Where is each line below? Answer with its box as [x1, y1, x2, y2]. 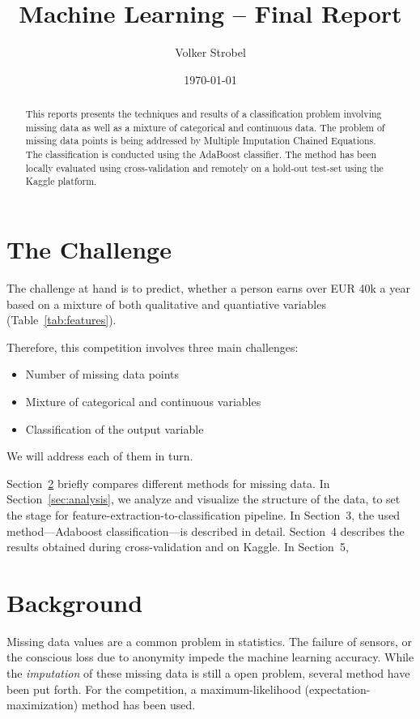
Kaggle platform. [25, 174, 97, 188]
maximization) [6, 696, 78, 713]
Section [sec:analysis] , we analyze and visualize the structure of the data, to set [6, 490, 401, 507]
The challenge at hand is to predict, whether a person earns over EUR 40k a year [6, 279, 410, 296]
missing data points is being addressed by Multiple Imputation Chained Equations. [25, 134, 376, 148]
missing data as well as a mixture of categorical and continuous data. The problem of [25, 120, 385, 134]
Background [6, 585, 143, 618]
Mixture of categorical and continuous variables [25, 392, 261, 409]
